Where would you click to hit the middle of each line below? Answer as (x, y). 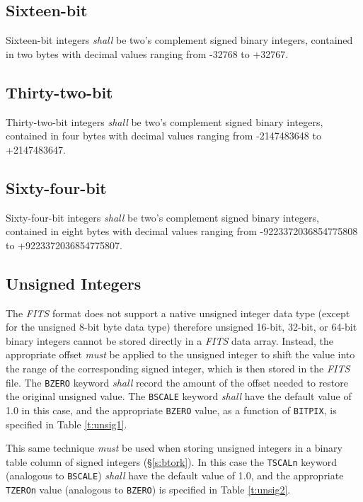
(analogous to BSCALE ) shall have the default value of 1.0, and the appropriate (175, 475)
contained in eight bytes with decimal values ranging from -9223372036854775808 (182, 231)
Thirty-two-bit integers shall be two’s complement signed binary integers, (165, 121)
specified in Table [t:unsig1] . (67, 424)
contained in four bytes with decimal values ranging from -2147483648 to (163, 136)
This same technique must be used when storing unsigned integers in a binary (174, 448)
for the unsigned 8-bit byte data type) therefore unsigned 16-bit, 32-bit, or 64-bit (181, 327)
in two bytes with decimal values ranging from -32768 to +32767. (147, 53)
